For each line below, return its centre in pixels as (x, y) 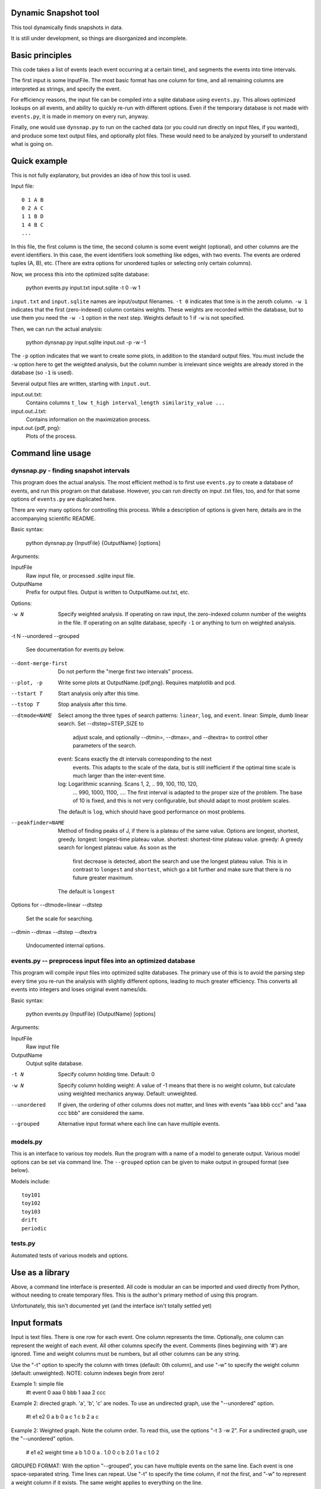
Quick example (39, 161)
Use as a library (40, 1272)
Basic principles (41, 55)
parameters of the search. (105, 745)
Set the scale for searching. (60, 918)
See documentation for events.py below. (75, 650)
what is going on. (32, 144)
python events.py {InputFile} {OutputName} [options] (91, 1014)
